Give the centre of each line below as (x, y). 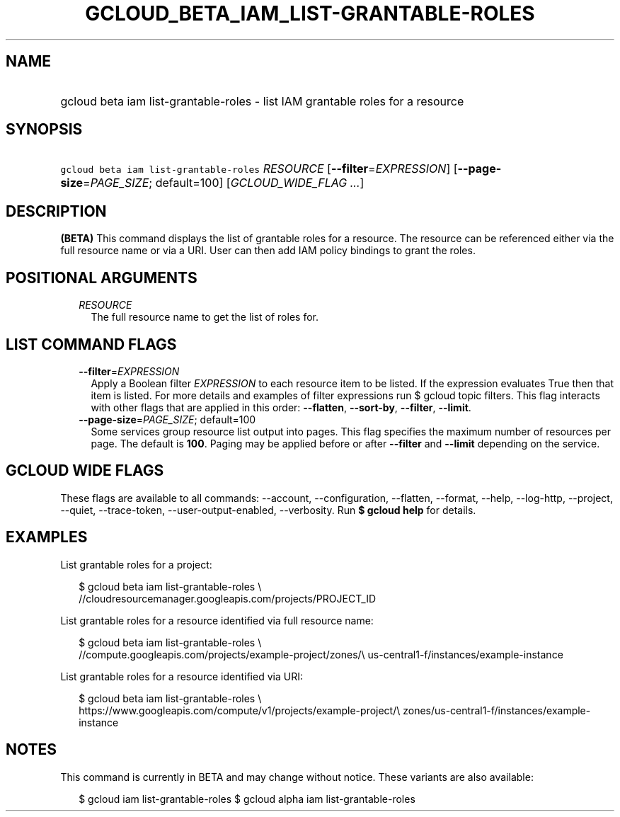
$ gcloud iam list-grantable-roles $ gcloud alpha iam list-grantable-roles (247, 799)
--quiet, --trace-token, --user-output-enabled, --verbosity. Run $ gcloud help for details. (268, 510)
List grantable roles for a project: (136, 564)
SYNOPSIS (44, 130)
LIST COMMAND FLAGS (91, 344)
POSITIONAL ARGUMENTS (102, 278)
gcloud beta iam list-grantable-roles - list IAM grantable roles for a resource (262, 101)
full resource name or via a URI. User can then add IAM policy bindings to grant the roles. (268, 251)
